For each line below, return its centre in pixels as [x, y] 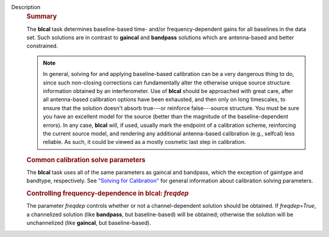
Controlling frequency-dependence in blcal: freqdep [108, 193]
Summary [42, 16]
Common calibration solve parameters [86, 160]
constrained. [42, 46]
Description [26, 7]
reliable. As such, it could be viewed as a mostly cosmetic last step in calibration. [144, 142]
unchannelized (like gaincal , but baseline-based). [89, 223]
